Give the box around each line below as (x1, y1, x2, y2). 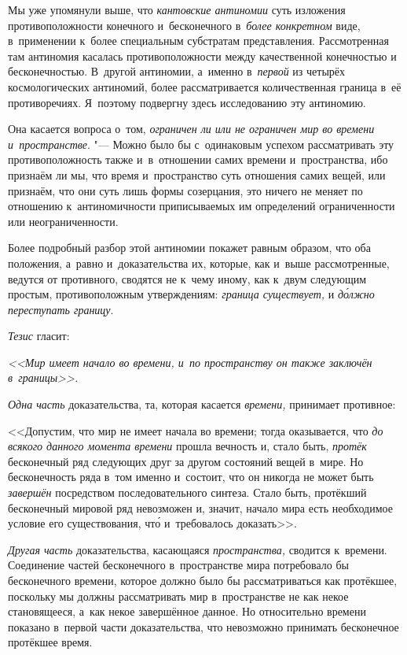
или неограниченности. (8, 213, 119, 229)
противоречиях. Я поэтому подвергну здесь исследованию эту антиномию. (8, 94, 366, 110)
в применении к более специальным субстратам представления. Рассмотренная (8, 32, 389, 49)
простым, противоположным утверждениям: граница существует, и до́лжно (8, 286, 375, 302)
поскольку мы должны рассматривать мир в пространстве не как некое (8, 587, 349, 604)
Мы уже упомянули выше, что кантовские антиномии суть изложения (8, 2, 346, 17)
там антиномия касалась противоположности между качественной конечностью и (8, 47, 397, 64)
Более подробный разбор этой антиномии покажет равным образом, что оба (8, 239, 371, 256)
